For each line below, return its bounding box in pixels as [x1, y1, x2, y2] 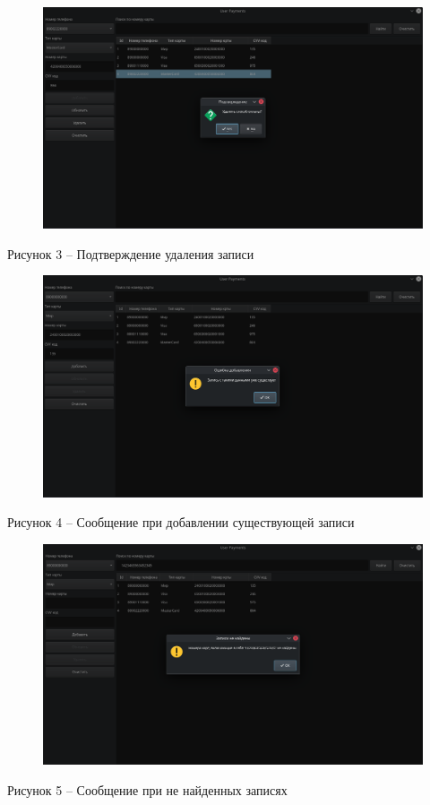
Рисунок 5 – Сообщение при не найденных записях [7, 780, 288, 799]
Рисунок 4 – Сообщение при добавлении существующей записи [7, 513, 355, 532]
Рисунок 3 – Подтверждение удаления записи [7, 244, 254, 263]
